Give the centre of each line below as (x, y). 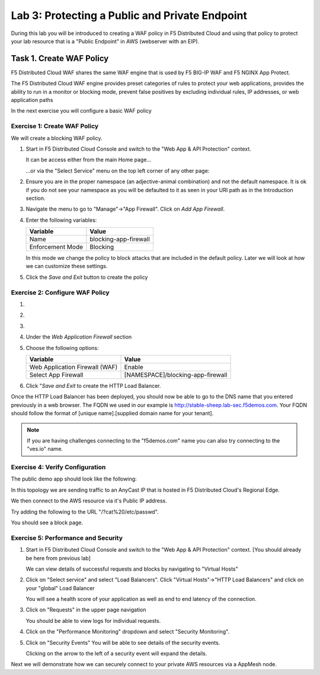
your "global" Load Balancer (60, 588)
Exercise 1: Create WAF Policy (55, 126)
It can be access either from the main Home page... (88, 160)
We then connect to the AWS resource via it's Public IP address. (89, 501)
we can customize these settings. (67, 266)
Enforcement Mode (56, 247)
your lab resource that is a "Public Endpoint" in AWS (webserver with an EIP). (105, 41)
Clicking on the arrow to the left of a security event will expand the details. (116, 654)
